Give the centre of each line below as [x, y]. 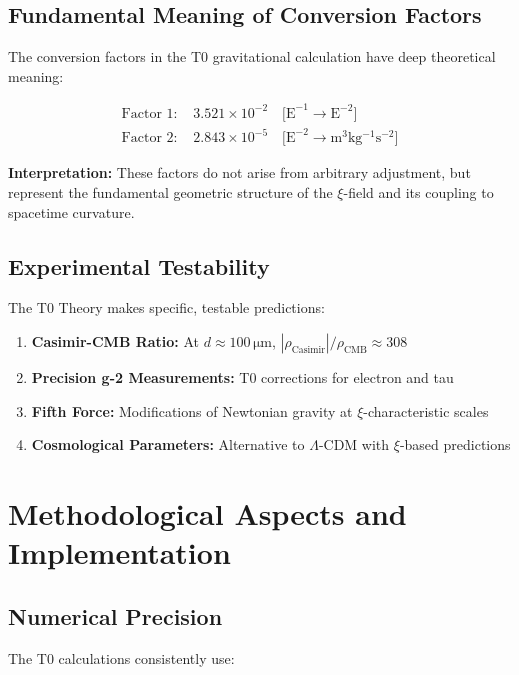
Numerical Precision [115, 615]
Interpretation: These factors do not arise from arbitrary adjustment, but [239, 172]
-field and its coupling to [418, 192]
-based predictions [455, 444]
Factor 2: [149, 138]
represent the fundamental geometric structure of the [170, 192]
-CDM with [354, 444]
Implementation [119, 552]
